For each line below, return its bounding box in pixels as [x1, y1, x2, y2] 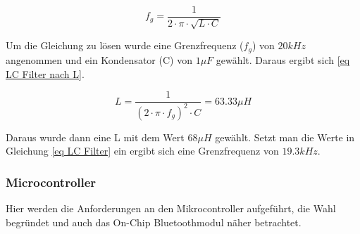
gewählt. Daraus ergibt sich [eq [216, 52, 350, 67]
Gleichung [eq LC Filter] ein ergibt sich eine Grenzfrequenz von [6, 143, 279, 158]
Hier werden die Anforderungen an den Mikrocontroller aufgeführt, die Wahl [6, 200, 336, 215]
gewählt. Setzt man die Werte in [215, 129, 355, 144]
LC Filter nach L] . [6, 66, 85, 81]
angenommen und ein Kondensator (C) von [6, 52, 192, 67]
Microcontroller [6, 173, 97, 190]
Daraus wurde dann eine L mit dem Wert [6, 129, 185, 144]
